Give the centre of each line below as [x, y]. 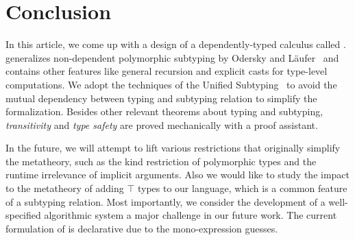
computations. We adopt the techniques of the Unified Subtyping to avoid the [171, 84]
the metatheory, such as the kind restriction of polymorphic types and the [161, 161]
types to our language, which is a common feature [242, 188]
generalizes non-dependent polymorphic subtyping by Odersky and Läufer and [172, 57]
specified [23, 215]
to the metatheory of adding [65, 188]
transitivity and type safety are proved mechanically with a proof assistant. [162, 124]
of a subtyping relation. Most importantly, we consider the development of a [166, 201]
